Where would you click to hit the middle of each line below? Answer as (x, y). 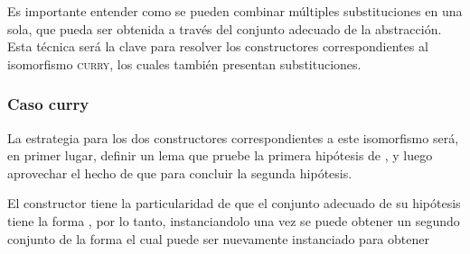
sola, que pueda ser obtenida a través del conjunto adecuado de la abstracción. (225, 28)
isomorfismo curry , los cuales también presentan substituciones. (184, 63)
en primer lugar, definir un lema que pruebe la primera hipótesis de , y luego (220, 155)
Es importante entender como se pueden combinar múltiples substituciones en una (235, 11)
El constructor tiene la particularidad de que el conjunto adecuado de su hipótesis (234, 203)
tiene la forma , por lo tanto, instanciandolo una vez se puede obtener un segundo (234, 220)
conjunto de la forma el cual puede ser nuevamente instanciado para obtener (218, 238)
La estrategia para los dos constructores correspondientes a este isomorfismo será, (233, 137)
